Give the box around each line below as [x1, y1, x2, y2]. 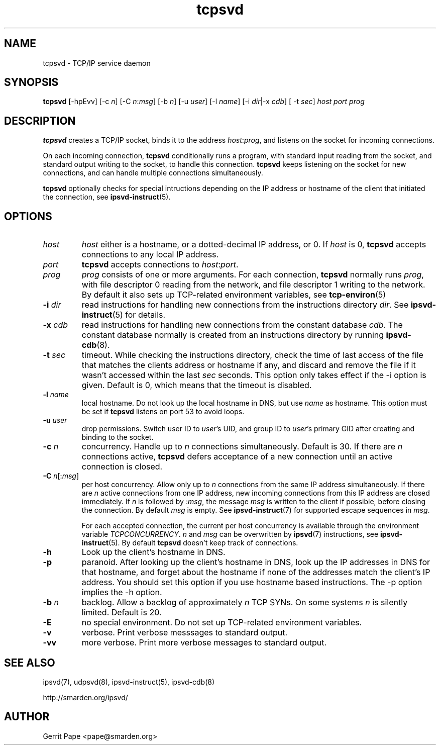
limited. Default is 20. [81, 607, 162, 618]
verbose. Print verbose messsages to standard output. [81, 627, 288, 638]
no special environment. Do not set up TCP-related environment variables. [81, 617, 362, 628]
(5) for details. [112, 310, 166, 320]
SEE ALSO [4, 656, 55, 669]
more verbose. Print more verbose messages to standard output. [81, 637, 327, 648]
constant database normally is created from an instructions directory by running [81, 330, 384, 340]
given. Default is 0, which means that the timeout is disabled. [81, 380, 312, 391]
